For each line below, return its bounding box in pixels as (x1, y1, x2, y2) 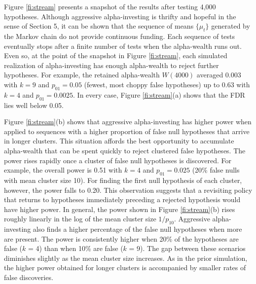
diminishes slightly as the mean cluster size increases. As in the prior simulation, (4, 252, 248, 263)
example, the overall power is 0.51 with (4, 165, 122, 175)
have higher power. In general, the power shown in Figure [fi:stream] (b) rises (4, 204, 235, 214)
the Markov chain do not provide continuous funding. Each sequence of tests (4, 31, 235, 41)
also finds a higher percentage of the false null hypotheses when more (33, 224, 242, 234)
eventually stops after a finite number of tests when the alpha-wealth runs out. (4, 40, 242, 51)
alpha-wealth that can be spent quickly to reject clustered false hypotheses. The (4, 145, 246, 155)
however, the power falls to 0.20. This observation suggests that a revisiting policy (4, 184, 253, 195)
